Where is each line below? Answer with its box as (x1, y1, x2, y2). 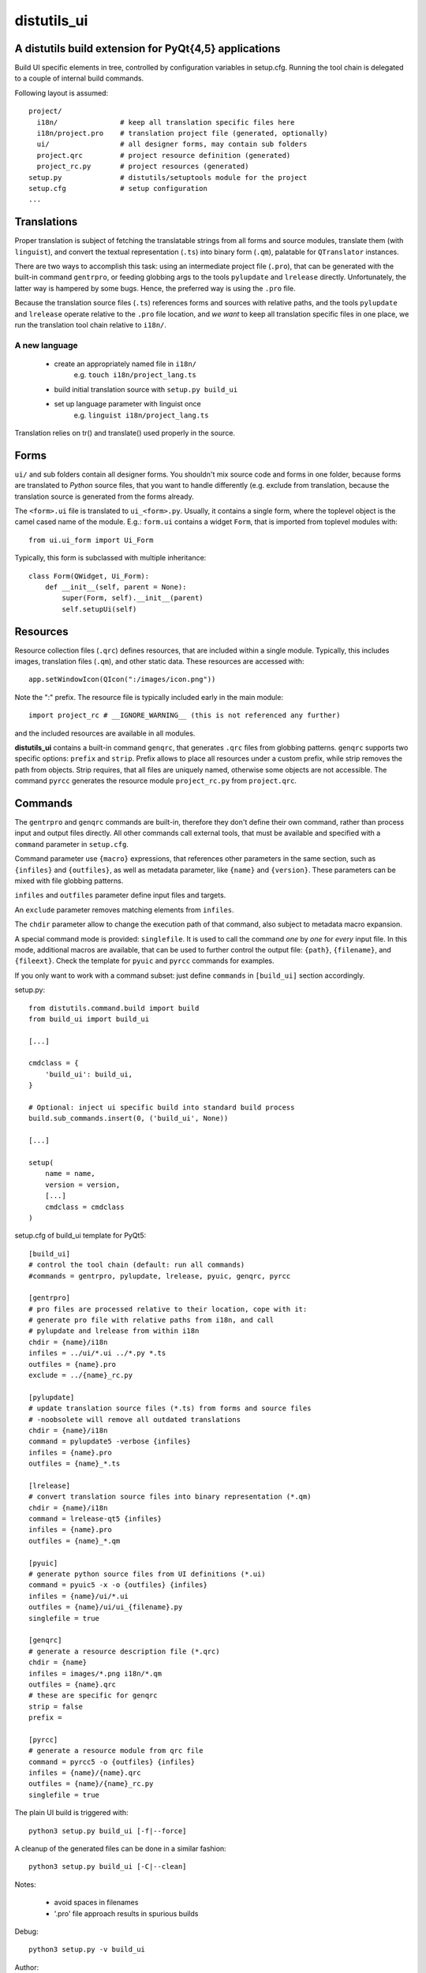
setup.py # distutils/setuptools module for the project (28, 173, 308, 182)
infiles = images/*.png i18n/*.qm (28, 1669, 162, 1678)
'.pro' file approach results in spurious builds (54, 1908, 199, 1918)
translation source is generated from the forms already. (14, 492, 194, 501)
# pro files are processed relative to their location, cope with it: (28, 1305, 308, 1313)
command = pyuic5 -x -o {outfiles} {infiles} (28, 1581, 208, 1589)
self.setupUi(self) (62, 605, 137, 613)
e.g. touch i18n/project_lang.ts (73, 370, 196, 380)
